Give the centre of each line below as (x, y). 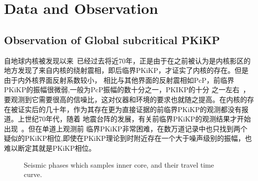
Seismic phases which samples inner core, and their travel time (119, 164)
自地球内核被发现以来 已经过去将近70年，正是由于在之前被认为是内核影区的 (127, 60)
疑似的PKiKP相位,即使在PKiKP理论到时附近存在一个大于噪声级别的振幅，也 (128, 138)
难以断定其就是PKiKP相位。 (50, 148)
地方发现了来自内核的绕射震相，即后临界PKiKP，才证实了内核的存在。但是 (126, 70)
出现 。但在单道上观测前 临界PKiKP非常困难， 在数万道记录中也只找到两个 (126, 128)
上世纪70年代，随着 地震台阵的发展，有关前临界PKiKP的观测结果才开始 (134, 119)
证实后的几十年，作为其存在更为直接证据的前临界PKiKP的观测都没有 (129, 109)
